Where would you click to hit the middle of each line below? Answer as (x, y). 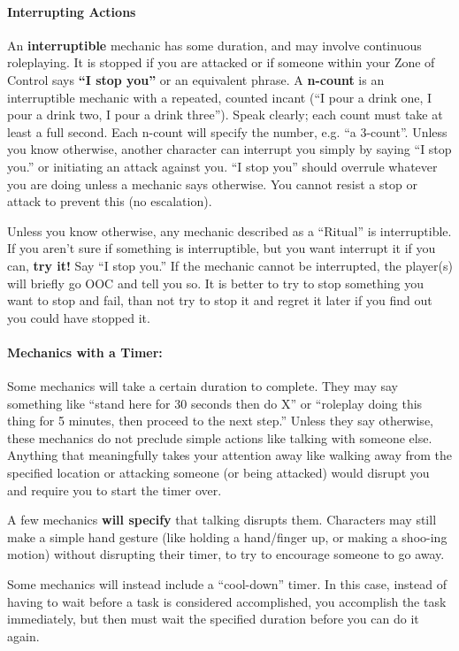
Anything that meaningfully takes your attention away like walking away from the (230, 455)
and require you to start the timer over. (115, 490)
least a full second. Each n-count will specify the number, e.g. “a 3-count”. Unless (227, 131)
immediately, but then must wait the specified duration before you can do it (213, 619)
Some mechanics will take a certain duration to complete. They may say (203, 386)
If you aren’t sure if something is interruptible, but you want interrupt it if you (222, 248)
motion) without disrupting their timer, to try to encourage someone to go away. (226, 554)
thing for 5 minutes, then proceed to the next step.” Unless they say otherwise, (220, 421)
